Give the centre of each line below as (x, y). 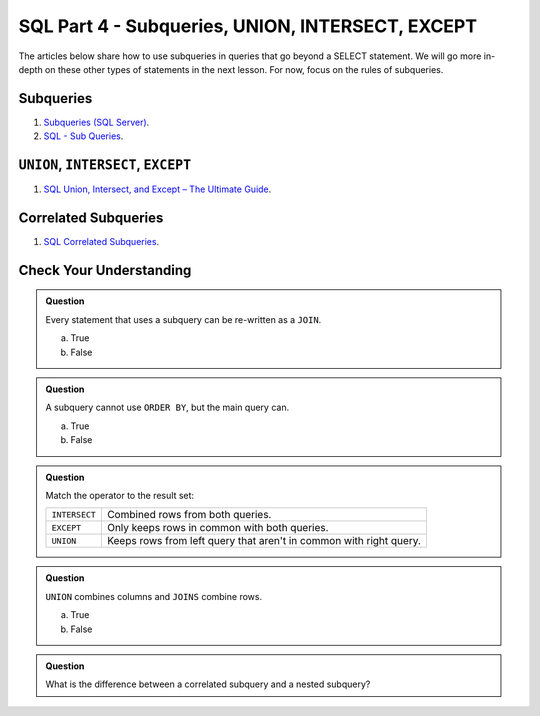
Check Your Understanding (105, 270)
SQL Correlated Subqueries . (101, 242)
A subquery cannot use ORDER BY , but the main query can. (167, 407)
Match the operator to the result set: (120, 495)
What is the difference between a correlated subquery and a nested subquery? (208, 684)
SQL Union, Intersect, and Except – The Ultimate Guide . (157, 189)
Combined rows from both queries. (189, 515)
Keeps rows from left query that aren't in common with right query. (264, 541)
